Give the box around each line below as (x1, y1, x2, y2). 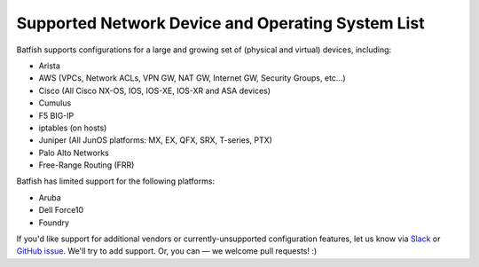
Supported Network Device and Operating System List (16, 13, 425, 33)
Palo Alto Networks (38, 147, 110, 158)
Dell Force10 (38, 205, 84, 216)
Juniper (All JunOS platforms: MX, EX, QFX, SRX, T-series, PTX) (38, 135, 272, 145)
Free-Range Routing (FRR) (38, 160, 135, 170)
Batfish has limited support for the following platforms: (16, 176, 216, 186)
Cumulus (38, 98, 72, 108)
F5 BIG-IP (38, 110, 75, 121)
